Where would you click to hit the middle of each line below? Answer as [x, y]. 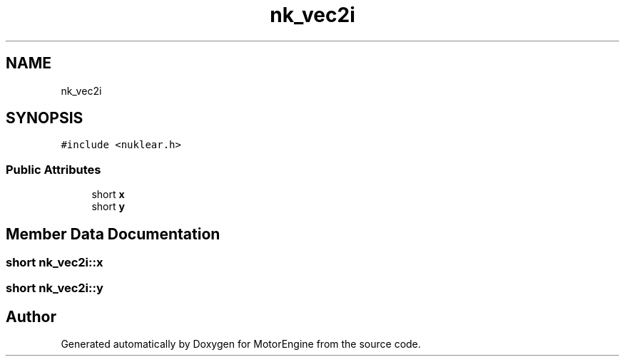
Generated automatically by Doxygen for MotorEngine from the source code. [241, 344]
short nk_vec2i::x [55, 263]
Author [31, 316]
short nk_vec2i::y [55, 288]
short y [108, 207]
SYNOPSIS [45, 118]
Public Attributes [54, 169]
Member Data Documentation [113, 234]
